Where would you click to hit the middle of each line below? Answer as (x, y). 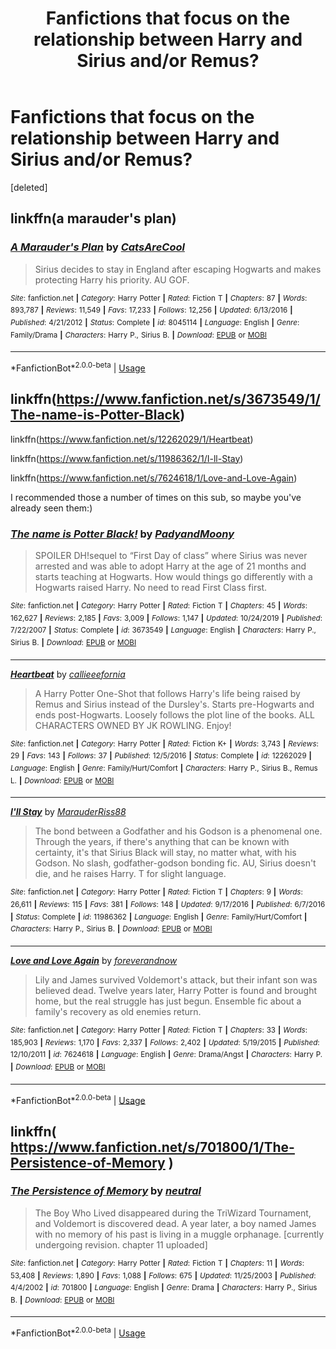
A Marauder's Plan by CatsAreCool (97, 247)
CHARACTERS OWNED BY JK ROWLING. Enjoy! (133, 725)
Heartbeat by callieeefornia (68, 674)
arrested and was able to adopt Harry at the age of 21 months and (170, 566)
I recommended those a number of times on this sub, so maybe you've (156, 497)
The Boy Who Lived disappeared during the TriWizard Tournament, (173, 1213)
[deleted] (29, 187)
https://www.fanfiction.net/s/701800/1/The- (152, 1147)
